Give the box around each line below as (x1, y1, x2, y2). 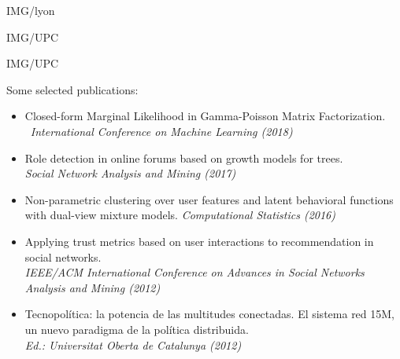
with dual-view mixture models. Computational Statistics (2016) (24, 207, 335, 223)
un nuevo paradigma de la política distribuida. (24, 321, 249, 337)
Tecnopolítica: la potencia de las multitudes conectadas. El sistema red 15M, (24, 306, 395, 322)
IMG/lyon (6, 2, 55, 18)
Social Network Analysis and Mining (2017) (24, 165, 236, 181)
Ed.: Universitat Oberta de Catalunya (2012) (24, 336, 242, 353)
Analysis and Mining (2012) (24, 279, 161, 295)
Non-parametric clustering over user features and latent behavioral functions (24, 191, 394, 207)
